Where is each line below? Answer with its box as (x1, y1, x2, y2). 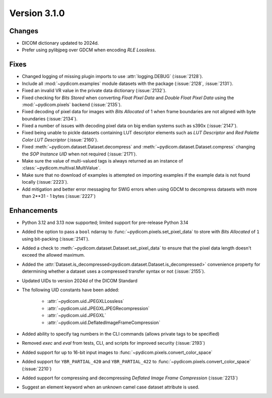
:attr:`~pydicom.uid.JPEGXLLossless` (47, 298, 124, 304)
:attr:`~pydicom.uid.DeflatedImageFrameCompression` (47, 320, 161, 326)
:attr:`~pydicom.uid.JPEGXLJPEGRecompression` (47, 305, 150, 311)
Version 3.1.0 (9, 8, 65, 19)
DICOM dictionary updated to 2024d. (22, 40, 99, 46)
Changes (9, 27, 39, 35)
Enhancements (9, 206, 58, 215)
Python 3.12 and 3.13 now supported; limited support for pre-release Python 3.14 (22, 219, 188, 225)
